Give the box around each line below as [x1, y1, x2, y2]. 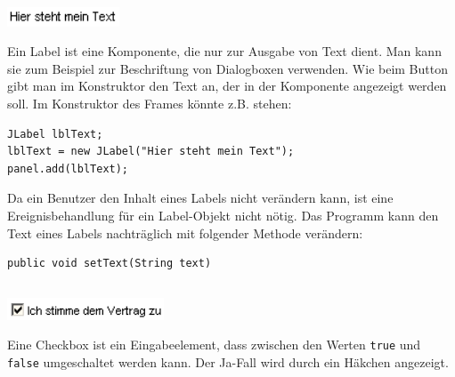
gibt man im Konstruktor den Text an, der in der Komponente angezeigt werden [7, 76, 447, 95]
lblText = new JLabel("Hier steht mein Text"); [7, 145, 295, 158]
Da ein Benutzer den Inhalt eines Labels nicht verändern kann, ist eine [7, 188, 394, 207]
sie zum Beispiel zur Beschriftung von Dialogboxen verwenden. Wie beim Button [7, 59, 448, 77]
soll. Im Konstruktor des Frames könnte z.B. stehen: [7, 93, 292, 112]
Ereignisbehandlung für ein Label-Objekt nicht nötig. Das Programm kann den [7, 205, 439, 224]
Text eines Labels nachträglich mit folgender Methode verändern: [7, 223, 363, 242]
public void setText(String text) [7, 257, 212, 270]
